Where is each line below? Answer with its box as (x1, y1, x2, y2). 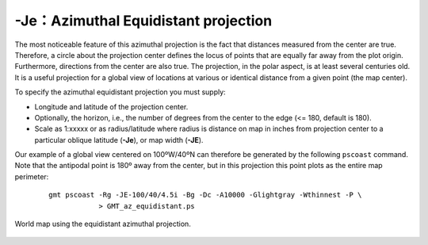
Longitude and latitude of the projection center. (34, 101, 189, 111)
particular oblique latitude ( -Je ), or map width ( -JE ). (34, 135, 204, 144)
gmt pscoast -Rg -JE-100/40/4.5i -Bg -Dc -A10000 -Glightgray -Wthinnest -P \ (48, 190, 362, 200)
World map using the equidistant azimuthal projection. (14, 219, 192, 229)
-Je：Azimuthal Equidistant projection (14, 12, 273, 29)
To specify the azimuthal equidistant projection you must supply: (14, 87, 226, 97)
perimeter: (14, 171, 49, 182)
